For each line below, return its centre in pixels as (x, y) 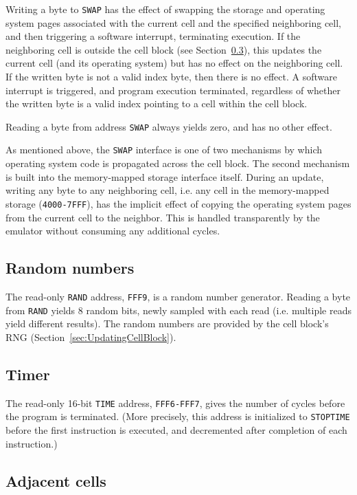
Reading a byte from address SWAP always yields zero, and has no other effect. (169, 126)
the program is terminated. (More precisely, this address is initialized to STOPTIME (178, 416)
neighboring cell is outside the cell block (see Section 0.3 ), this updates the (164, 49)
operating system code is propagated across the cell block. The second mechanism (178, 163)
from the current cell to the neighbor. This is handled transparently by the (163, 217)
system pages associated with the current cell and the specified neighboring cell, (173, 22)
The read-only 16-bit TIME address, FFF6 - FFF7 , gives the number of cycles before (175, 403)
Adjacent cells (56, 480)
